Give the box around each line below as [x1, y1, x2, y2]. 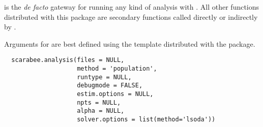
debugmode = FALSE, [77, 82, 143, 89]
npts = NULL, [77, 99, 121, 106]
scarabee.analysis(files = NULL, [11, 56, 125, 64]
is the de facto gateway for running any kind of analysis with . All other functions [4, 2, 259, 12]
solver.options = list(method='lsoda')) [77, 115, 216, 123]
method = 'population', [77, 65, 157, 73]
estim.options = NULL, [77, 90, 154, 98]
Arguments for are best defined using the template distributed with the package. [4, 38, 255, 49]
